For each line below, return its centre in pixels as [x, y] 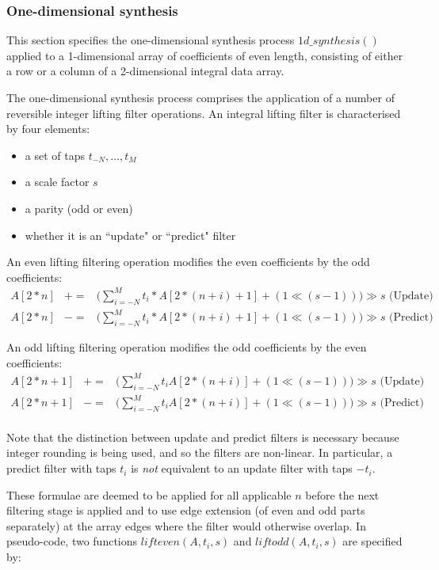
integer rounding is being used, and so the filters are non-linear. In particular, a [200, 452]
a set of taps [55, 155]
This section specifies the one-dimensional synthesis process [151, 40]
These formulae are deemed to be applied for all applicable [149, 494]
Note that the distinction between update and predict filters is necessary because [203, 437]
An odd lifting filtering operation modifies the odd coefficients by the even [187, 347]
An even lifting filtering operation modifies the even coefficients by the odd [188, 262]
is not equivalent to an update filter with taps [242, 468]
